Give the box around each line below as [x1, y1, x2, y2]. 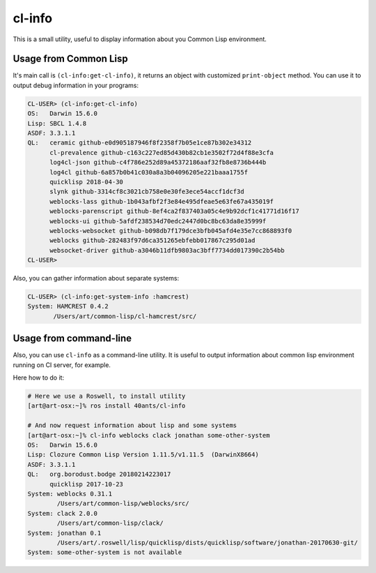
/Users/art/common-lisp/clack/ [56, 519, 164, 527]
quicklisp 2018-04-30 [49, 178, 123, 186]
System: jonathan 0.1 [27, 529, 102, 537]
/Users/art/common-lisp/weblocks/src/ [56, 500, 189, 507]
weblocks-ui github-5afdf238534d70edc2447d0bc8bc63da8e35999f [49, 217, 267, 225]
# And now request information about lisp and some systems [27, 422, 237, 429]
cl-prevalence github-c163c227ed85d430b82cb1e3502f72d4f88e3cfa [49, 149, 274, 156]
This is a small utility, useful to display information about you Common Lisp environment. [13, 35, 267, 43]
